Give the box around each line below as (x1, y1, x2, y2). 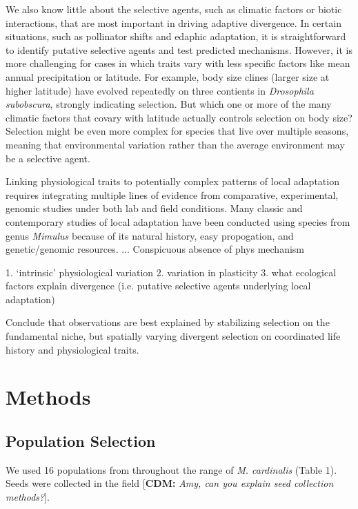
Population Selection (6, 430, 156, 452)
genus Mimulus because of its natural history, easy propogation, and (6, 228, 294, 242)
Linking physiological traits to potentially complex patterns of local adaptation (6, 174, 339, 189)
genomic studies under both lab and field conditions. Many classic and (6, 201, 303, 215)
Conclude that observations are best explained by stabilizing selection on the (6, 315, 330, 329)
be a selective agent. (6, 151, 90, 165)
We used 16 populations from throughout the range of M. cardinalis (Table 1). (6, 462, 337, 477)
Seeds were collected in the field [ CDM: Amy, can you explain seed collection (6, 476, 334, 490)
